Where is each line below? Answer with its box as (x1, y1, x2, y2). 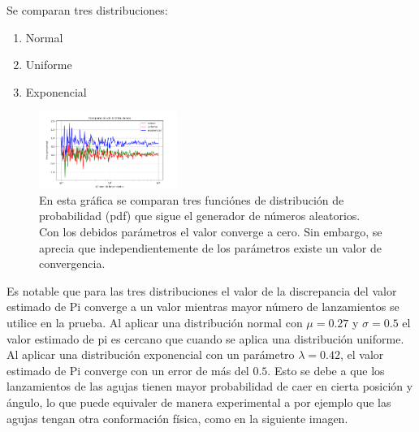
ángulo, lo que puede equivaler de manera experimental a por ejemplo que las (6, 393, 391, 410)
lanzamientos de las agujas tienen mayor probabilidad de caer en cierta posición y (6, 378, 413, 395)
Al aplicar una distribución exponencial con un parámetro (6, 346, 295, 363)
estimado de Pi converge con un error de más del (6, 361, 249, 378)
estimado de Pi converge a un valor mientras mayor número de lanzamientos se (6, 298, 400, 315)
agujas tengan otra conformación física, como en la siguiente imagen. (6, 409, 348, 426)
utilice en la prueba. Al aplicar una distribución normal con (6, 313, 303, 330)
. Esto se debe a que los (267, 361, 385, 378)
